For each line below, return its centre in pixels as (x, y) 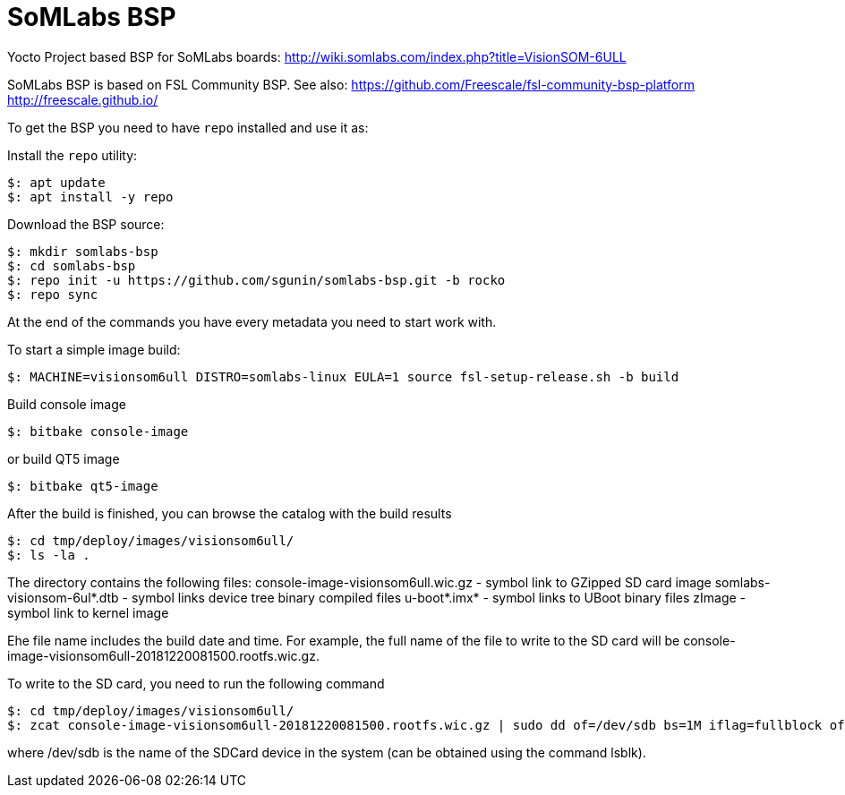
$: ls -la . (49, 555)
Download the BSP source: (86, 224)
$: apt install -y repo (90, 197)
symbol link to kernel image (88, 612)
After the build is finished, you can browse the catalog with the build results (230, 513)
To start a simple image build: (94, 349)
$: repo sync (53, 294)
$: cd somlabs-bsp (72, 265)
